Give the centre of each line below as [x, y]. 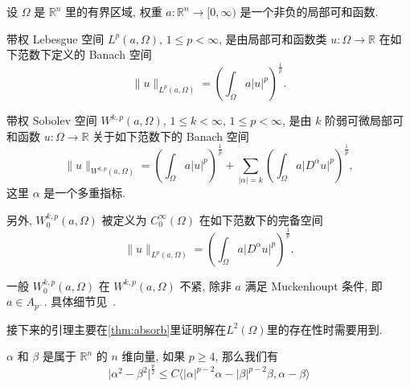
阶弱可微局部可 [365, 120]
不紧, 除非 [205, 285]
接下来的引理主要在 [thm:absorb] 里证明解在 [117, 329]
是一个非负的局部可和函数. [309, 11]
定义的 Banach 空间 [101, 54]
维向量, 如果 [154, 356]
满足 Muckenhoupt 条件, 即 [314, 285]
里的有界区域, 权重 [114, 11]
